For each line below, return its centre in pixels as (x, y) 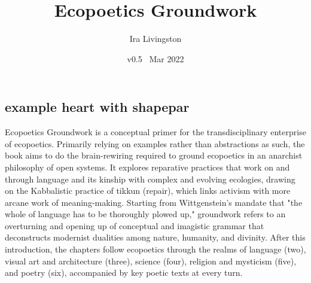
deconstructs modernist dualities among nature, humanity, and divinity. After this (155, 237)
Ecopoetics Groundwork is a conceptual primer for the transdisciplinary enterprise (155, 132)
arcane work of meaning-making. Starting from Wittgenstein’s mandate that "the (154, 202)
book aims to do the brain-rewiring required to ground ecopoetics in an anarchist (154, 155)
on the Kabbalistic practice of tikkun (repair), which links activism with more (148, 191)
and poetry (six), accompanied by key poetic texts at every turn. (124, 273)
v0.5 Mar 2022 (155, 58)
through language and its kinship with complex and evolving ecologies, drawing (150, 179)
